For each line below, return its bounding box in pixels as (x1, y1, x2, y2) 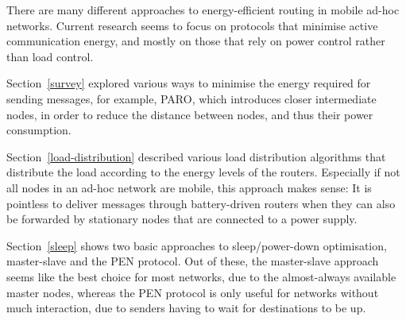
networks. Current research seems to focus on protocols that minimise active (6, 17, 378, 33)
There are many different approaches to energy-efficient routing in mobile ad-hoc (6, 2, 400, 17)
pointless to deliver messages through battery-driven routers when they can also (6, 195, 396, 211)
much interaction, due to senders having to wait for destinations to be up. (6, 300, 366, 316)
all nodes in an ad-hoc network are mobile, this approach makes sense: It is (6, 179, 372, 195)
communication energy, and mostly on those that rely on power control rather (6, 33, 385, 49)
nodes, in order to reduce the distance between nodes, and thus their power (6, 106, 373, 122)
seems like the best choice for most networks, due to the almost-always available (6, 268, 396, 284)
